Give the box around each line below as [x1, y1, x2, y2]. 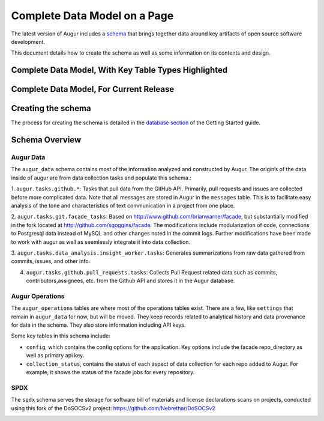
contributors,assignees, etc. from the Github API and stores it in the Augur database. [26, 277, 235, 285]
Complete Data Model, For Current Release [11, 84, 175, 94]
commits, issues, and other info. [11, 258, 91, 265]
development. [11, 38, 45, 45]
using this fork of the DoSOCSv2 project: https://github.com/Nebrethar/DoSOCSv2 [11, 404, 215, 411]
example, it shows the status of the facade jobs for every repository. [26, 368, 195, 375]
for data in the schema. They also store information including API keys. [11, 321, 186, 329]
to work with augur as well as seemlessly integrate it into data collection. [11, 238, 191, 246]
